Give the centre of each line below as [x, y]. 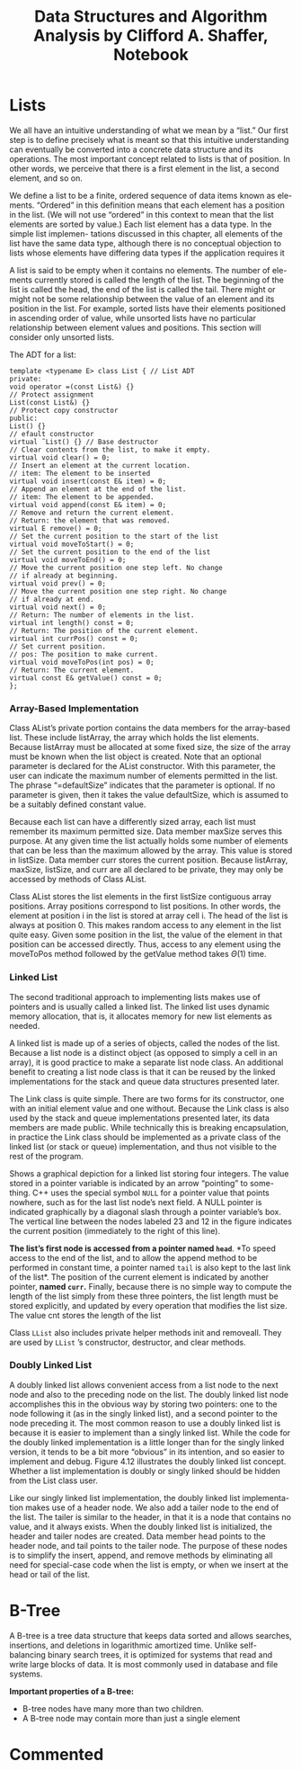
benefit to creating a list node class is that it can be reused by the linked [142, 1071]
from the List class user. [54, 1480]
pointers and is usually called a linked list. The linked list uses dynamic [140, 1006]
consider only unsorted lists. [62, 337]
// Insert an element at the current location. [100, 465]
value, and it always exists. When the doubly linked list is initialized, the [141, 1526]
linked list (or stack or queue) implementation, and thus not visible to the [143, 1146]
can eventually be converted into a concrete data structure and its [131, 149]
